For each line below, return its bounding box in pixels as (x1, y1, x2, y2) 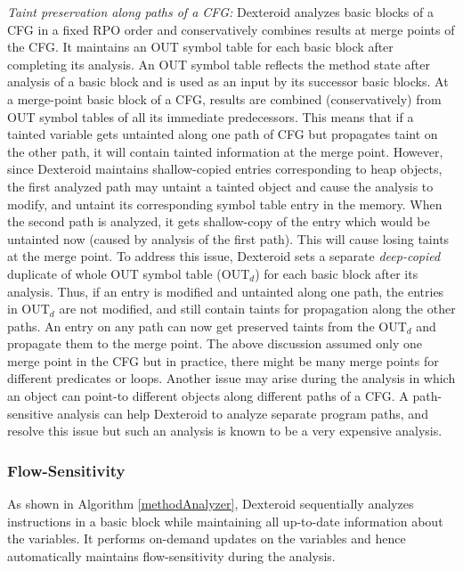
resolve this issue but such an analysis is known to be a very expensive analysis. (7, 421, 443, 440)
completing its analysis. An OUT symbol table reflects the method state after (7, 54, 430, 73)
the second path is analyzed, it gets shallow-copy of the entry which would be (7, 212, 430, 231)
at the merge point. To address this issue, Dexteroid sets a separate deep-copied (7, 247, 441, 265)
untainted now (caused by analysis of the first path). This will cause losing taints (7, 229, 450, 248)
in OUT (7, 299, 50, 318)
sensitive (7, 404, 53, 422)
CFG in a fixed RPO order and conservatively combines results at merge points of (7, 20, 455, 38)
